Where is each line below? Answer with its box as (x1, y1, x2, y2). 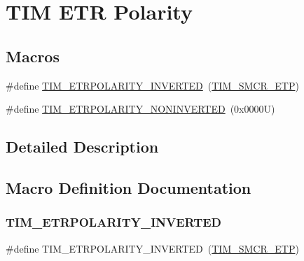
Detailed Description (6, 136, 159, 157)
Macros (6, 45, 60, 66)
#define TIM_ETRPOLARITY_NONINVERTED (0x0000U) (6, 101, 275, 116)
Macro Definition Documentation (6, 176, 251, 198)
